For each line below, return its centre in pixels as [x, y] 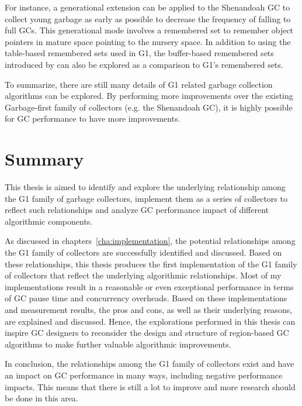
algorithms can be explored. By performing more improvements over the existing [149, 96]
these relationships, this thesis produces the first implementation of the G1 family [151, 264]
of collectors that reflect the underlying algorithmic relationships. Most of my [143, 275]
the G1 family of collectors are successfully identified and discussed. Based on [143, 252]
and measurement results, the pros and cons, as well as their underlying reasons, [149, 309]
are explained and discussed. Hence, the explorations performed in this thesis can [150, 321]
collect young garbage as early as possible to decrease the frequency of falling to [148, 18]
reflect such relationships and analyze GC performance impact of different [137, 210]
